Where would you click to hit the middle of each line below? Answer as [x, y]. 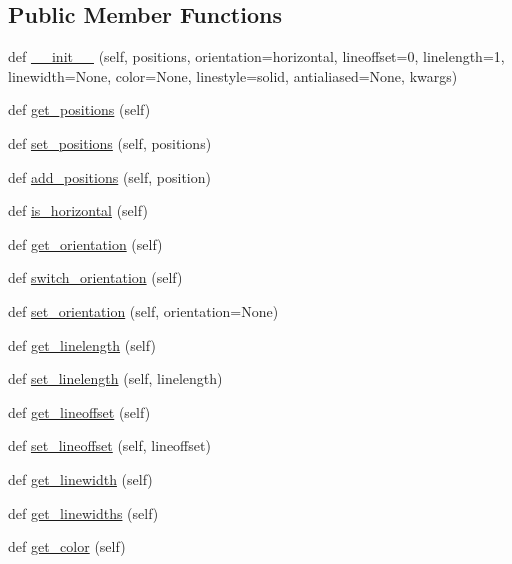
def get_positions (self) [79, 109]
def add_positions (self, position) [109, 176]
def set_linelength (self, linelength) [115, 378]
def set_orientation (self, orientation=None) [143, 310]
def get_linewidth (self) [80, 478]
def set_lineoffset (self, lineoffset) [109, 445]
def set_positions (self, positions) [110, 142]
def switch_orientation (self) [95, 277]
